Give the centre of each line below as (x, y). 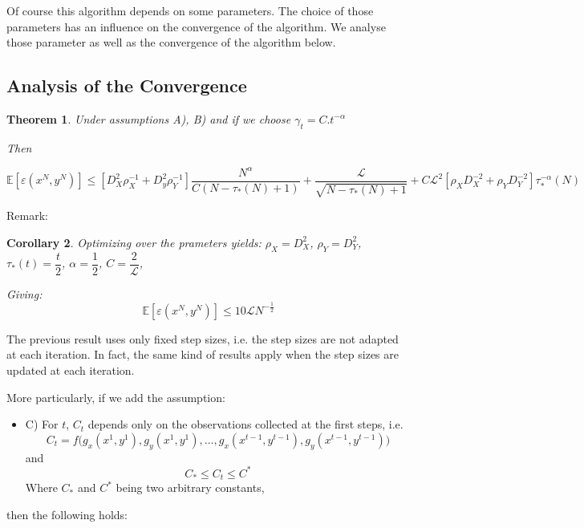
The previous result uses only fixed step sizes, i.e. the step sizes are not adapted (203, 338)
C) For (42, 424)
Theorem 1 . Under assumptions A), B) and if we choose (149, 118)
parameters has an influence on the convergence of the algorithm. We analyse (196, 26)
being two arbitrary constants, (190, 487)
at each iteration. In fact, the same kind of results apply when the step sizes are (203, 354)
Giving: (24, 293)
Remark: (27, 215)
